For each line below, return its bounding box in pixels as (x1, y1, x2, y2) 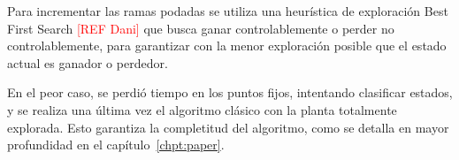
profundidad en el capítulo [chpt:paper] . (7, 135, 225, 154)
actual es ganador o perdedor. (7, 53, 168, 72)
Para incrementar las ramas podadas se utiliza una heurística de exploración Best (7, 2, 448, 19)
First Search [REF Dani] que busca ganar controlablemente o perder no (7, 19, 394, 37)
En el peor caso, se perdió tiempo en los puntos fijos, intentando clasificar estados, (7, 83, 453, 102)
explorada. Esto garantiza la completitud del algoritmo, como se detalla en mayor (7, 118, 449, 136)
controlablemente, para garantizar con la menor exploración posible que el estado (7, 36, 447, 55)
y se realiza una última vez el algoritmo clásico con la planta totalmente (7, 100, 397, 118)
